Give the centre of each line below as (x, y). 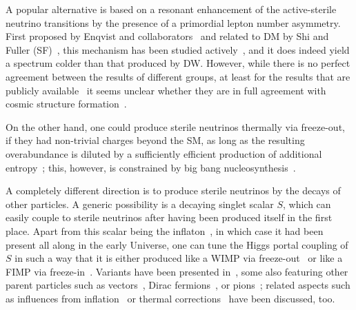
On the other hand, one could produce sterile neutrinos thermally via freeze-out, (175, 126)
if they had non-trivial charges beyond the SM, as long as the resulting (155, 140)
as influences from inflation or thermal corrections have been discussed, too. (170, 298)
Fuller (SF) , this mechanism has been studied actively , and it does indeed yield (178, 49)
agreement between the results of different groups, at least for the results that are (178, 76)
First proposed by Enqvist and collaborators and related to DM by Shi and (167, 36)
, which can (307, 204)
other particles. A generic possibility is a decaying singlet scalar (140, 204)
